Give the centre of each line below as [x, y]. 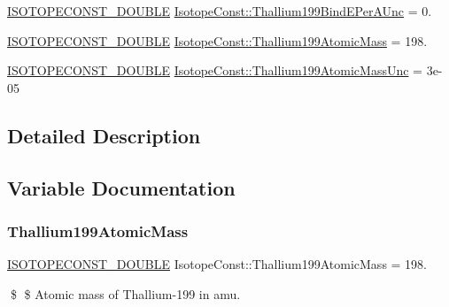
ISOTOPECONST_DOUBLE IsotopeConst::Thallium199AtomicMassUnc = [215, 70]
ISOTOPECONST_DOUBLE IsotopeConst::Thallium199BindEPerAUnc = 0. [220, 11]
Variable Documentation [121, 187]
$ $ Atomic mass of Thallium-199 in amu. [125, 293]
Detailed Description [104, 135]
